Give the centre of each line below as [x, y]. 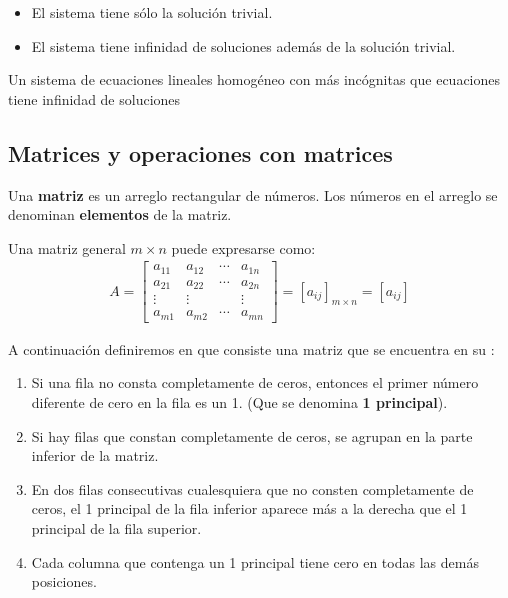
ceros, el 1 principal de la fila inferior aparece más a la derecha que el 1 [249, 508]
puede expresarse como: [243, 247]
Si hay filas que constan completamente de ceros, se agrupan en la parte [252, 435]
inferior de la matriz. [95, 455]
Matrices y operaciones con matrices [200, 152]
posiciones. [64, 581]
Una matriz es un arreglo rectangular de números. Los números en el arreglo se [253, 194]
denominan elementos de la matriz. [120, 214]
